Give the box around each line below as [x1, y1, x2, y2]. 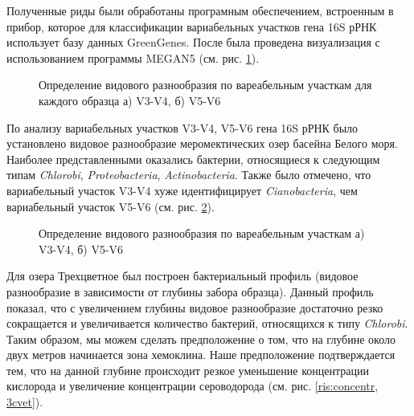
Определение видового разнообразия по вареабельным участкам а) [39, 225, 365, 242]
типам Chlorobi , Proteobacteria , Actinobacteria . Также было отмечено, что [6, 166, 371, 183]
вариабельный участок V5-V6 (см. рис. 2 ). [6, 198, 215, 214]
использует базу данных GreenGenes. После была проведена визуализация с [6, 34, 380, 51]
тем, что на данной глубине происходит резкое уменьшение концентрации [6, 361, 369, 378]
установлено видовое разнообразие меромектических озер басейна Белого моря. [6, 135, 398, 152]
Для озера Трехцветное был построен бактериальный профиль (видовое [6, 267, 359, 284]
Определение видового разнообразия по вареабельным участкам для [39, 76, 372, 93]
